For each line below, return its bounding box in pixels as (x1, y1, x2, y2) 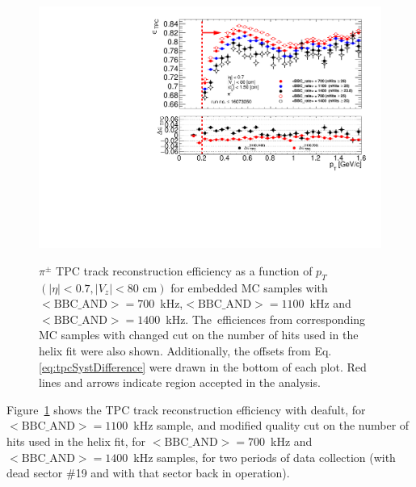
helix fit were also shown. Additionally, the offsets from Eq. (39, 342, 332, 359)
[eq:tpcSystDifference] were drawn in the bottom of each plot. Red (39, 358, 367, 375)
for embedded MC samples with (170, 279, 328, 296)
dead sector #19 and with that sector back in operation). (6, 464, 290, 481)
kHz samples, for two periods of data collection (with (133, 448, 396, 465)
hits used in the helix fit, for (6, 432, 146, 449)
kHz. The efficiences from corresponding (166, 310, 366, 327)
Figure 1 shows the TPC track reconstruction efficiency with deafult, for (6, 401, 366, 418)
